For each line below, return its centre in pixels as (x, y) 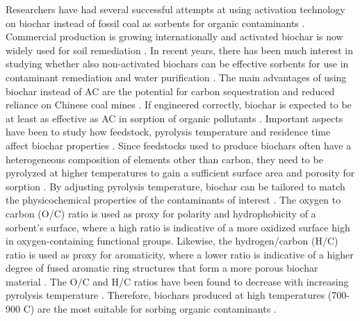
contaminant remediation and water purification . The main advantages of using (176, 77)
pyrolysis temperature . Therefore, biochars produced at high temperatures (165, 295)
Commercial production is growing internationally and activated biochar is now (174, 36)
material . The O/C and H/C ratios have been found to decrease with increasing (177, 281)
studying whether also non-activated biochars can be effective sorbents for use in (177, 64)
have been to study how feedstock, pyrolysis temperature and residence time (168, 132)
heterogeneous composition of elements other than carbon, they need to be (164, 159)
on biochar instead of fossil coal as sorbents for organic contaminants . (155, 23)
